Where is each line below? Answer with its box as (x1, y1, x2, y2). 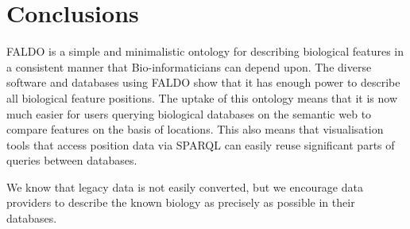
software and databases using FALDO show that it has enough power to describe (6, 74, 400, 91)
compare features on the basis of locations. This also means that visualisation (6, 121, 384, 138)
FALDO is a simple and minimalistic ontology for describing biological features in (6, 43, 404, 60)
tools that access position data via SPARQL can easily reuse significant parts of (6, 136, 395, 153)
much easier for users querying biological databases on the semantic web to (6, 105, 372, 122)
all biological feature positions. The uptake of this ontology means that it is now (6, 89, 397, 106)
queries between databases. (6, 152, 137, 169)
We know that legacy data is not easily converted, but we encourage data (6, 178, 363, 195)
